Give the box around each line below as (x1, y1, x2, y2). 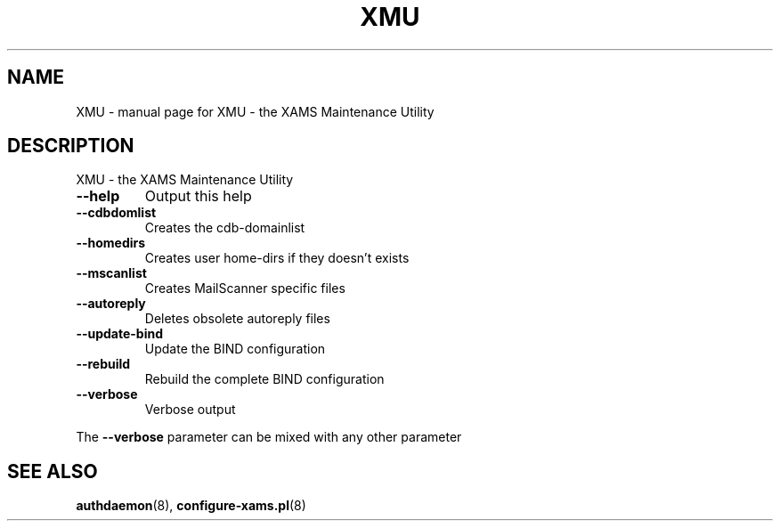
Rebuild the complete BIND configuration (144, 371, 385, 387)
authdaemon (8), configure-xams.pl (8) (76, 498, 306, 514)
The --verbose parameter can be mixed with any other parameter (76, 429, 462, 445)
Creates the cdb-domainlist (144, 220, 305, 236)
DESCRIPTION (7, 134, 134, 158)
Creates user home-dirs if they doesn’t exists (144, 250, 410, 266)
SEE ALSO (7, 459, 98, 483)
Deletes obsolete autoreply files (144, 311, 330, 327)
